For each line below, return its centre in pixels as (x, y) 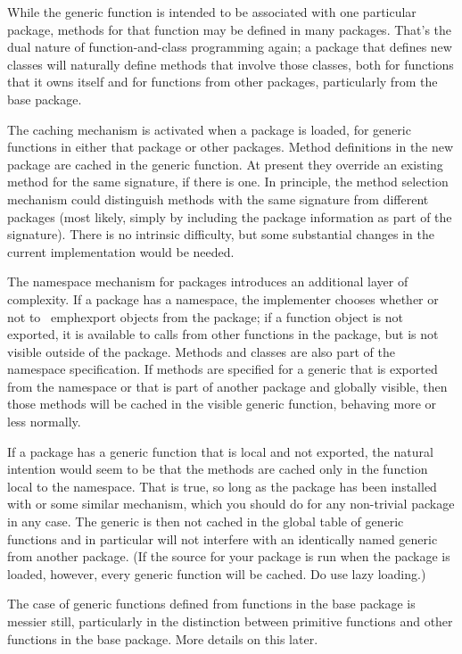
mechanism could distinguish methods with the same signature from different (218, 199)
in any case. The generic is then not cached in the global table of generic (206, 522)
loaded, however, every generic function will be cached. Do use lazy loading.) (217, 573)
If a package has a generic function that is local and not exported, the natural (220, 451)
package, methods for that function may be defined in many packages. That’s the (230, 29)
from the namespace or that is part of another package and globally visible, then (227, 386)
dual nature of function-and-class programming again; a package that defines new (230, 47)
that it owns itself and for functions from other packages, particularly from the (223, 82)
